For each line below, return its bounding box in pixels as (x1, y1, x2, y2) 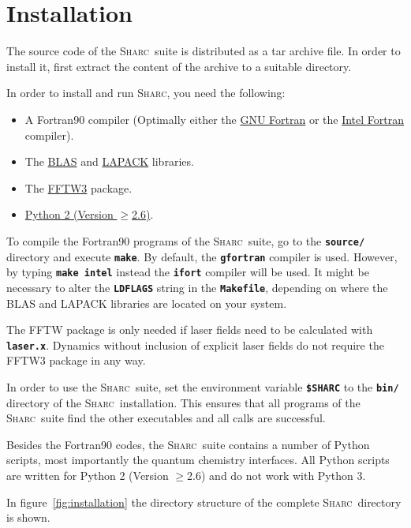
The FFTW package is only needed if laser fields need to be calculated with (6, 321, 373, 338)
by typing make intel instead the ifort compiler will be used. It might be (6, 264, 369, 280)
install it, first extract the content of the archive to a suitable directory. (6, 58, 352, 74)
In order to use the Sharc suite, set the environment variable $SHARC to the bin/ (6, 378, 399, 395)
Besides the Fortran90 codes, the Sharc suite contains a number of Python (6, 436, 370, 452)
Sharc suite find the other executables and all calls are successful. (6, 410, 326, 426)
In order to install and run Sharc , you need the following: (6, 84, 286, 101)
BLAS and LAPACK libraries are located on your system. (6, 294, 287, 311)
